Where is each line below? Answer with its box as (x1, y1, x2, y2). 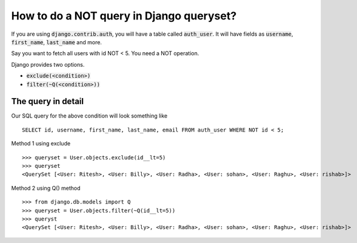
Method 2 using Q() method (11, 184, 81, 191)
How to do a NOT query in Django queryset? (11, 9, 237, 22)
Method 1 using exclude (11, 140, 71, 147)
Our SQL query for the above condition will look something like (11, 112, 168, 119)
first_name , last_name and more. (11, 38, 102, 45)
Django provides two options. (11, 61, 85, 68)
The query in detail (11, 96, 84, 107)
